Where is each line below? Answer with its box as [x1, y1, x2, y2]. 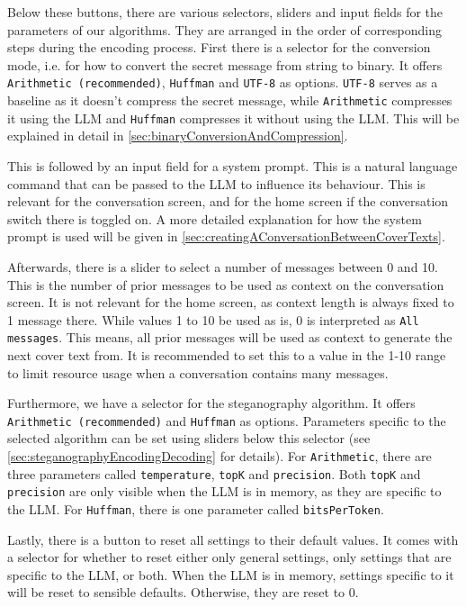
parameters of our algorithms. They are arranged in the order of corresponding [7, 20, 442, 39]
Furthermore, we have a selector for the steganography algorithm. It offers [7, 394, 416, 412]
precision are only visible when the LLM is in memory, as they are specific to [7, 482, 442, 501]
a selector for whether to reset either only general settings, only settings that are [7, 548, 452, 566]
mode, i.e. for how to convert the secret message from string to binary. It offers [7, 55, 443, 74]
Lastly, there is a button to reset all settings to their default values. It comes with [7, 530, 459, 548]
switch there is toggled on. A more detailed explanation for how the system [7, 209, 422, 228]
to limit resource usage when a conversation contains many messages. [7, 363, 389, 382]
